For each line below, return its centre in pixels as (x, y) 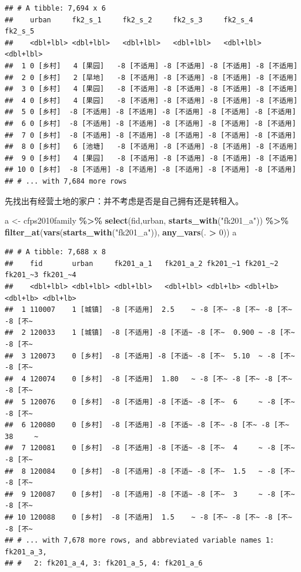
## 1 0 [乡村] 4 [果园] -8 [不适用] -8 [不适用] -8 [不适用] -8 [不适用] (151, 66)
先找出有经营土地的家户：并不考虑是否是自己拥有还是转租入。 (124, 200)
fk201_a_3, (26, 552)
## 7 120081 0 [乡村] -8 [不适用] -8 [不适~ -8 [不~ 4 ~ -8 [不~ (150, 448)
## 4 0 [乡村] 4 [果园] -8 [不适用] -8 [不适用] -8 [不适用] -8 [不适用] (151, 100)
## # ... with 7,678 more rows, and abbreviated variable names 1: (140, 541)
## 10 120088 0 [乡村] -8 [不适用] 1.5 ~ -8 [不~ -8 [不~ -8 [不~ (148, 517)
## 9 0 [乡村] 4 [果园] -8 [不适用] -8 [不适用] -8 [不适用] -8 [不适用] (151, 158)
